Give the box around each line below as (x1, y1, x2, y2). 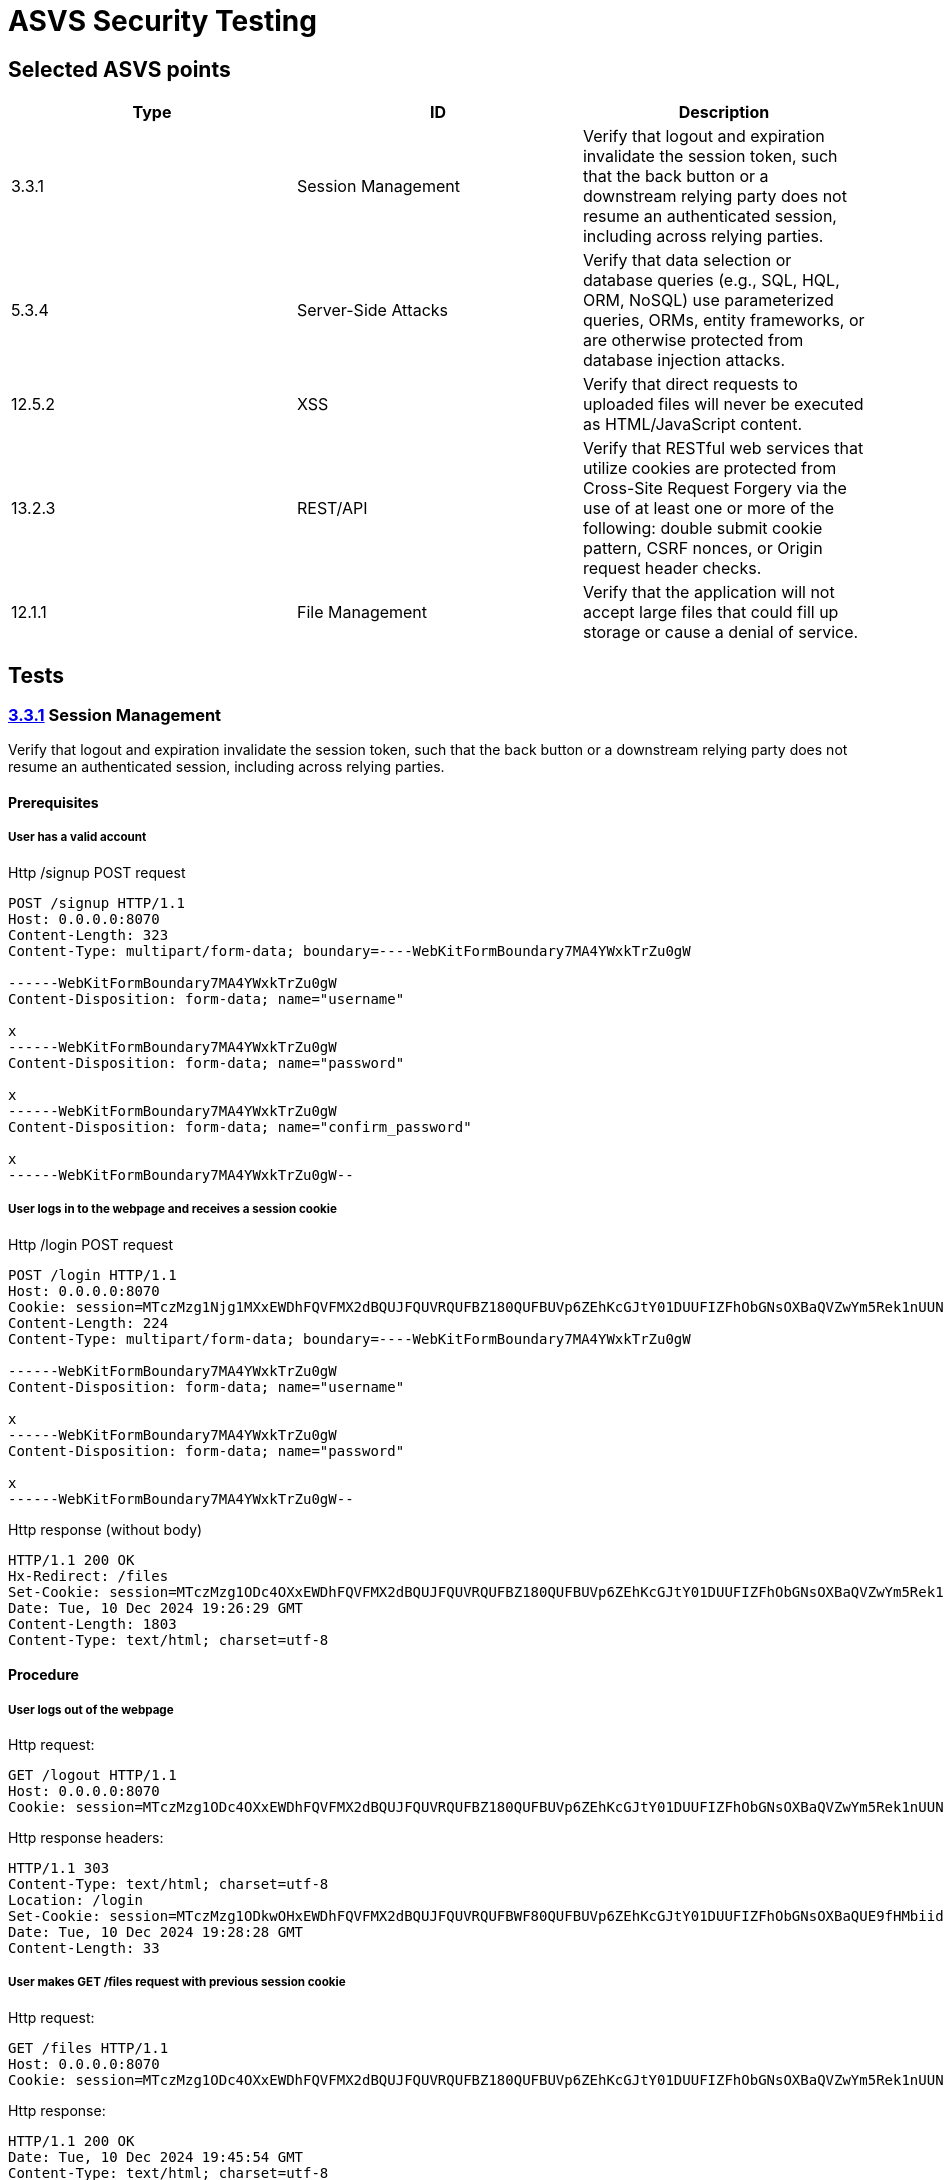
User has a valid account (8, 830, 147, 845)
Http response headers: (8, 1828, 164, 1846)
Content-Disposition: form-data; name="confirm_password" (8, 1118, 472, 1135)
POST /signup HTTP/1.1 (8, 894, 186, 911)
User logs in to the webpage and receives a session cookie (8, 1202, 337, 1217)
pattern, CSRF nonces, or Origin (582, 538, 823, 559)
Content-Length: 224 (8, 1314, 169, 1331)
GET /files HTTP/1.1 (8, 2039, 169, 2056)
